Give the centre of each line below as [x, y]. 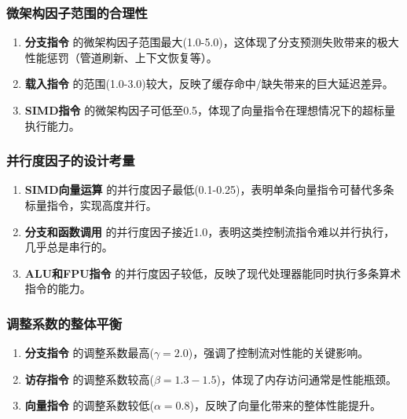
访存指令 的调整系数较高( [89, 379]
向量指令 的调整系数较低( [89, 405]
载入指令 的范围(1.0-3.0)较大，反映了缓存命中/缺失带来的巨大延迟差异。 [209, 84]
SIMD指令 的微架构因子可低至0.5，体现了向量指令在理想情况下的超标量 [210, 110]
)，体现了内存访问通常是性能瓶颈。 [306, 379]
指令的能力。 [58, 288]
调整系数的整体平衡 [64, 323]
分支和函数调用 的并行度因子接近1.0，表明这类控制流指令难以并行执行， [210, 231]
